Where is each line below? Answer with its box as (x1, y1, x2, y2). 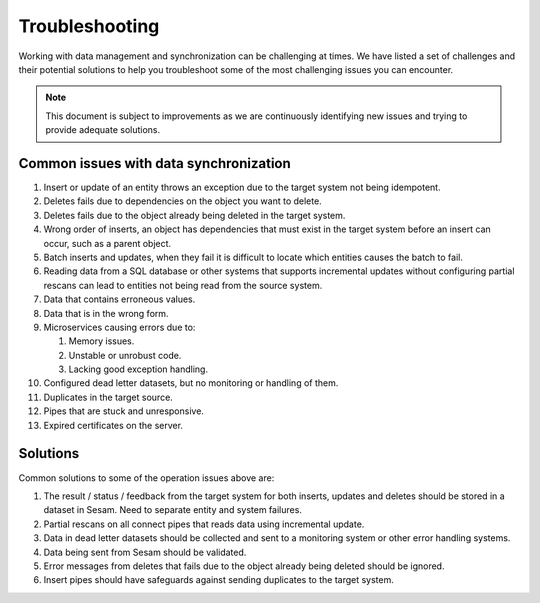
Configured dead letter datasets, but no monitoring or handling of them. (43, 377, 339, 389)
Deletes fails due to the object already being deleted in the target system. (43, 209, 346, 221)
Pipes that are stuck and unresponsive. (43, 405, 205, 417)
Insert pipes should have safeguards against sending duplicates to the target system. (43, 574, 395, 586)
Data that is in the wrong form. (43, 307, 169, 319)
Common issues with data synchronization (18, 155, 292, 172)
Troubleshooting (18, 15, 160, 37)
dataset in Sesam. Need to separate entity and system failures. (43, 504, 302, 516)
